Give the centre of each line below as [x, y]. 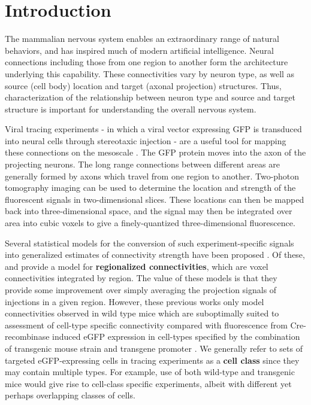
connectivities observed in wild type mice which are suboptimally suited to [142, 313]
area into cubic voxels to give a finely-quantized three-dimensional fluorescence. [150, 223]
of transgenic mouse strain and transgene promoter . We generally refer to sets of [154, 348]
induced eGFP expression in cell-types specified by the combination [176, 337]
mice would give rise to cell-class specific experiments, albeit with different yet [148, 383]
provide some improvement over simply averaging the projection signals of [141, 290]
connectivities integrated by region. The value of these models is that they [141, 278]
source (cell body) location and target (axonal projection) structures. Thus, [143, 85]
